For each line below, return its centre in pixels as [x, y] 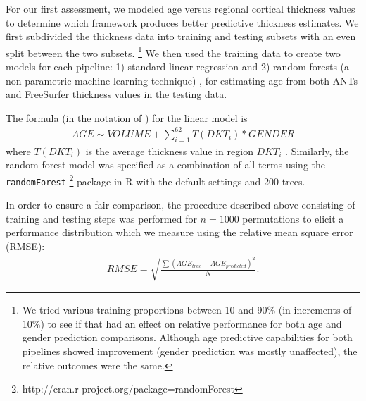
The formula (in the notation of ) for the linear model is [127, 117]
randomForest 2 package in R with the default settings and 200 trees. [156, 180]
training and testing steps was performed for [101, 218]
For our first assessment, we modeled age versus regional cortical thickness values [181, 8]
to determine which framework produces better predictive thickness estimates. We [182, 22]
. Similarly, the [317, 150]
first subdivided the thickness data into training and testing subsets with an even [181, 36]
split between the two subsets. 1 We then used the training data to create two [173, 51]
